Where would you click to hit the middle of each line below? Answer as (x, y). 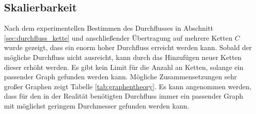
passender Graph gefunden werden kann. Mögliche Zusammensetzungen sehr (121, 77)
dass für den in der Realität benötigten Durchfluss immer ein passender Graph (124, 96)
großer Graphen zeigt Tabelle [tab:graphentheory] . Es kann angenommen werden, (128, 86)
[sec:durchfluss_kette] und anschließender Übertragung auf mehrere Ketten (118, 37)
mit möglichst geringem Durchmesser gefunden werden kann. (97, 105)
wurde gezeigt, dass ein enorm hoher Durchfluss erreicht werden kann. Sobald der (128, 47)
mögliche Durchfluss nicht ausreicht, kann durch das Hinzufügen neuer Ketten (123, 57)
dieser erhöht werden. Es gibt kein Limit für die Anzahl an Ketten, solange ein (124, 67)
